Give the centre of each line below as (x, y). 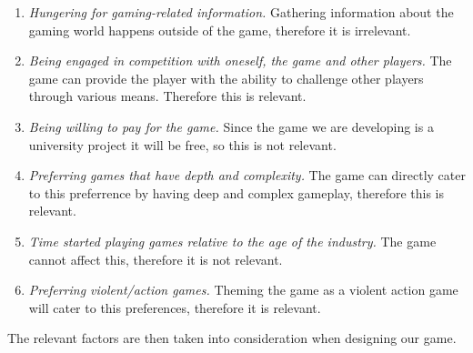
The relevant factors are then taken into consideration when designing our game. (232, 338)
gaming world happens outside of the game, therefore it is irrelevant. (220, 30)
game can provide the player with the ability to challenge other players (226, 78)
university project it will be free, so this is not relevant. (182, 144)
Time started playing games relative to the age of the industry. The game (232, 241)
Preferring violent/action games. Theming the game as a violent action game (243, 290)
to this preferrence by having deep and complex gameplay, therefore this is (236, 192)
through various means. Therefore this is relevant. (167, 96)
